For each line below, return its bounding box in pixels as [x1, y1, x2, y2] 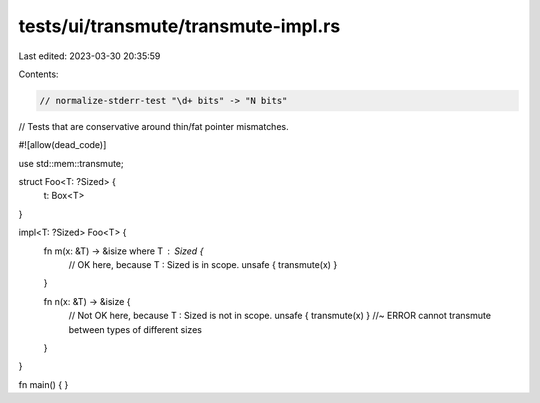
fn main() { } [18, 378, 69, 390]
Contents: [18, 68, 59, 80]
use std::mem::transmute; [18, 157, 124, 169]
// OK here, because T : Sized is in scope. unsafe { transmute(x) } [68, 259, 338, 271]
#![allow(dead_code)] [18, 139, 107, 151]
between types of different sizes [68, 323, 202, 335]
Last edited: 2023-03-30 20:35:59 [18, 50, 161, 62]
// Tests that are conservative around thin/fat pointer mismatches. [18, 120, 289, 132]
